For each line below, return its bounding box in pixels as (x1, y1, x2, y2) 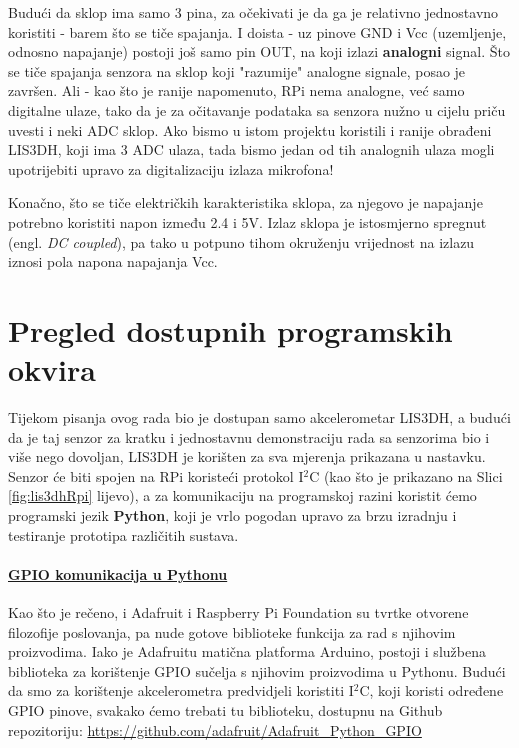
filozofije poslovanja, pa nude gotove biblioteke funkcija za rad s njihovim (8, 621, 456, 642)
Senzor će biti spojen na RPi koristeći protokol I (8, 465, 304, 486)
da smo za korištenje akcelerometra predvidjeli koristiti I (8, 680, 354, 701)
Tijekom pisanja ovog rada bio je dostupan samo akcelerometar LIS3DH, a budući (8, 407, 511, 428)
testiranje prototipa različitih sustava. (8, 524, 239, 545)
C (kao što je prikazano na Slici (309, 465, 503, 486)
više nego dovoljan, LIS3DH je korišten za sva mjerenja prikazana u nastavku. (8, 446, 486, 467)
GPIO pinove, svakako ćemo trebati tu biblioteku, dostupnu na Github (8, 699, 443, 720)
